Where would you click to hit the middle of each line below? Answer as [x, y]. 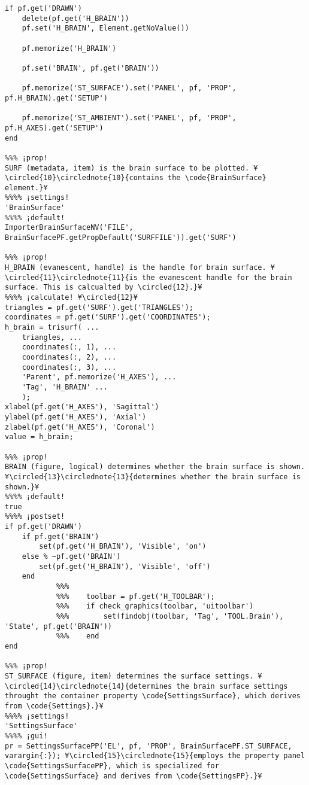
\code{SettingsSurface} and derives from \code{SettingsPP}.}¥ [134, 776]
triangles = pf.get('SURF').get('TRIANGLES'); [99, 307]
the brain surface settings [232, 686]
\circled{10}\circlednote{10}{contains [84, 178]
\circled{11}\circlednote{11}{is [71, 277]
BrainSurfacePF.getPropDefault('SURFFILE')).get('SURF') [121, 238]
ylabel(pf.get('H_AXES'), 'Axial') [76, 417]
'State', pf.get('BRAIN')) [58, 626]
